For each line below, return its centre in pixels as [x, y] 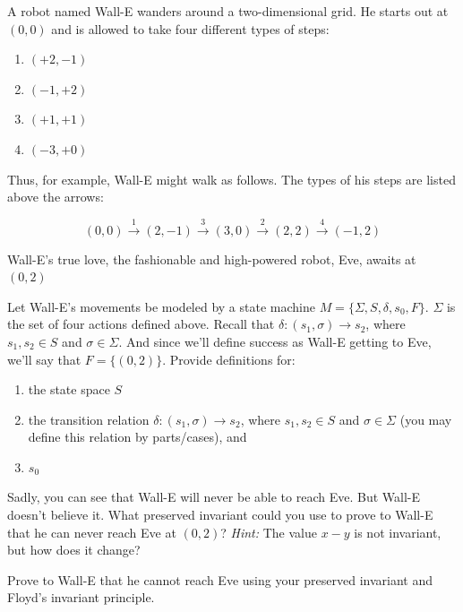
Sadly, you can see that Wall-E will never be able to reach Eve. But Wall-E [214, 497]
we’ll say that [44, 359]
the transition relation [89, 419]
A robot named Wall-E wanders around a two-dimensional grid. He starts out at [228, 11]
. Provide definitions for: [229, 359]
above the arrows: [56, 197]
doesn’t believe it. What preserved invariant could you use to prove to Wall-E [220, 515]
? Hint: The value [269, 532]
